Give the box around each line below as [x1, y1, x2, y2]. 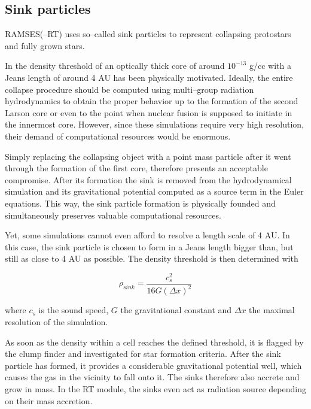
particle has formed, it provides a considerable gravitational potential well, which [5, 359, 302, 371]
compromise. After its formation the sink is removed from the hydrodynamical [5, 173, 292, 186]
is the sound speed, [38, 304, 109, 316]
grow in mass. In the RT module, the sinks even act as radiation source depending [5, 382, 306, 395]
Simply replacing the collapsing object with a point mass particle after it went [5, 150, 291, 162]
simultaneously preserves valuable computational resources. [5, 208, 221, 221]
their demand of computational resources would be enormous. [5, 129, 231, 142]
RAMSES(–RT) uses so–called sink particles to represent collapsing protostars [5, 28, 291, 40]
